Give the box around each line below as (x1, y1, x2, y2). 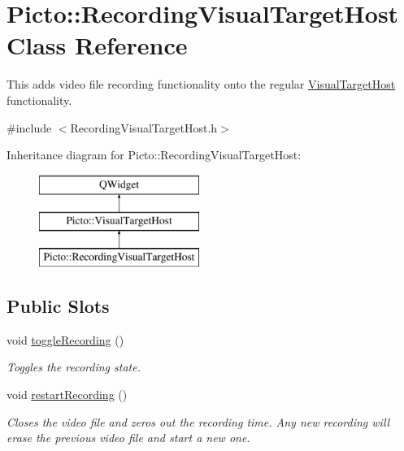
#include (7, 119, 52, 136)
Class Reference (7, 28, 188, 62)
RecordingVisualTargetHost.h (70, 119, 218, 136)
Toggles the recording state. (7, 358, 141, 375)
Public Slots (7, 293, 110, 319)
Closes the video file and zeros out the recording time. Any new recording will (7, 413, 390, 430)
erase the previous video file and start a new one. (7, 429, 250, 446)
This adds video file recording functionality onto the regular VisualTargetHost (7, 76, 396, 93)
